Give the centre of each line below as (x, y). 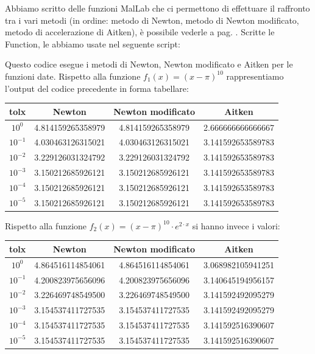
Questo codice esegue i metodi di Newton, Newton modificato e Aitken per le (149, 64)
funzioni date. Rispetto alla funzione (73, 76)
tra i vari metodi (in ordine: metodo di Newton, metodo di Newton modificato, (152, 20)
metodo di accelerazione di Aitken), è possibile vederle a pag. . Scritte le (140, 32)
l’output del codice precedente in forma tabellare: (97, 88)
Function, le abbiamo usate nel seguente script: (93, 43)
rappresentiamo (255, 76)
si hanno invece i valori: (236, 225)
